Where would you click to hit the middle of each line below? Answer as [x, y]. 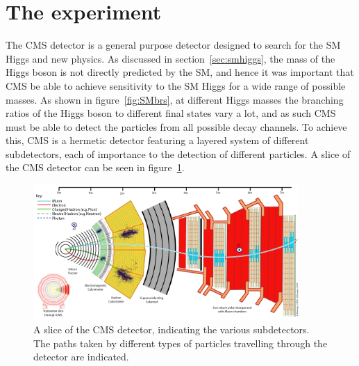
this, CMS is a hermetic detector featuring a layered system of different [157, 140]
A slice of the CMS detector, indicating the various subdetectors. [172, 329]
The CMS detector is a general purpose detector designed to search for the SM [173, 45]
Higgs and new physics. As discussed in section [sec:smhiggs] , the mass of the [170, 58]
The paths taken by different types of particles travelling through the [181, 343]
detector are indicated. [81, 357]
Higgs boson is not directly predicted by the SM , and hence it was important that [180, 72]
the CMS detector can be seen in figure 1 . [95, 167]
